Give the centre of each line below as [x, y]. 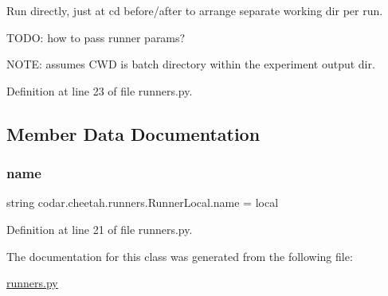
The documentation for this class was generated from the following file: [180, 256]
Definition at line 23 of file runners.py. [100, 90]
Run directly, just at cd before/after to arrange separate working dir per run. [195, 10]
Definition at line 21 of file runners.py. [100, 229]
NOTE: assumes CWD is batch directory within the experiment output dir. [191, 64]
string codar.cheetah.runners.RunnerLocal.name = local [143, 203]
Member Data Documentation [133, 133]
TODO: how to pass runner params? [96, 37]
